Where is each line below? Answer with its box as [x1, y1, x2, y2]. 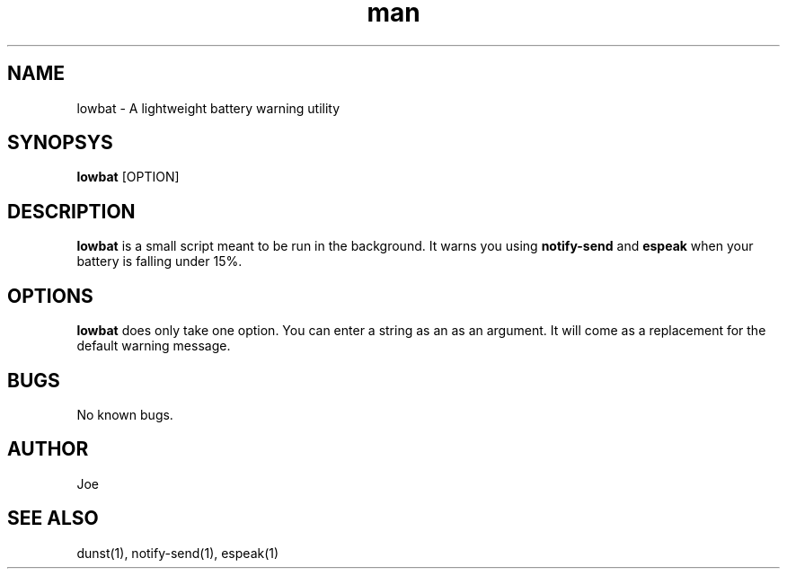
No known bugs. [76, 406, 173, 422]
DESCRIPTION [7, 199, 136, 223]
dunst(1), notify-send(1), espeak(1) [76, 545, 279, 561]
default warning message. [76, 338, 231, 354]
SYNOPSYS [7, 131, 113, 155]
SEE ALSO [7, 507, 99, 530]
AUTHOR [7, 438, 89, 461]
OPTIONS [7, 284, 93, 307]
